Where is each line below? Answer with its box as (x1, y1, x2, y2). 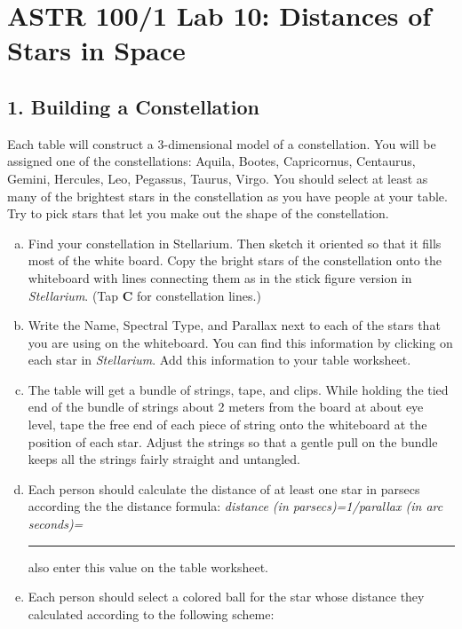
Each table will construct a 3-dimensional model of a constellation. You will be (7, 134, 436, 153)
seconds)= (28, 515, 84, 533)
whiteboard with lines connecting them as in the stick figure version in (28, 268, 412, 287)
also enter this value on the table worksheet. (28, 557, 268, 576)
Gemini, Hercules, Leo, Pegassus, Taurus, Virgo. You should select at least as (7, 169, 428, 187)
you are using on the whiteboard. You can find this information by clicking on (28, 333, 453, 351)
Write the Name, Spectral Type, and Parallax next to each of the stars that (28, 316, 441, 334)
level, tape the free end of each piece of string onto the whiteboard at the (28, 415, 427, 434)
